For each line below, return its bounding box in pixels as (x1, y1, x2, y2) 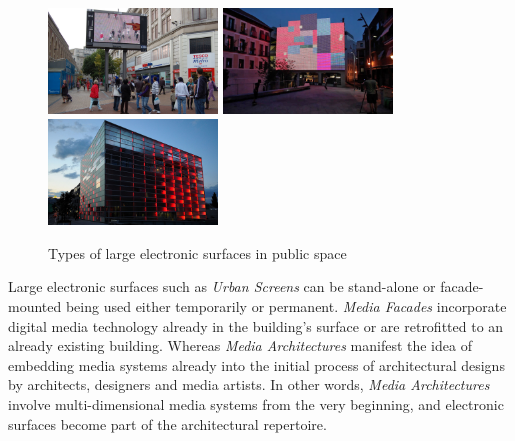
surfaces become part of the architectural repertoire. (8, 413, 327, 434)
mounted (8, 295, 62, 316)
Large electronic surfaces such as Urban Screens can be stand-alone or (8, 276, 436, 297)
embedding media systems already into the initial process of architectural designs (8, 354, 505, 375)
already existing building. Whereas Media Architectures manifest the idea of (8, 335, 472, 356)
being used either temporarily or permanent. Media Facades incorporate (65, 295, 507, 316)
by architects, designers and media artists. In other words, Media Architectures (8, 374, 490, 395)
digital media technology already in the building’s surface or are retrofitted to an (8, 315, 504, 336)
